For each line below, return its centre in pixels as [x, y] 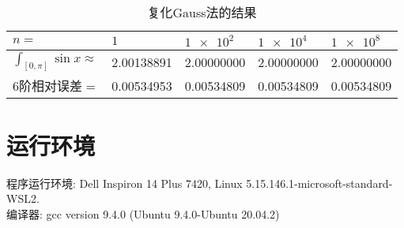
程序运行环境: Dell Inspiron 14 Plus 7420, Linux [125, 183]
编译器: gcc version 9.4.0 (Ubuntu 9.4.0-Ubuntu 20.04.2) [143, 213]
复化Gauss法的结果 [202, 12]
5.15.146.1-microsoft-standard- [319, 183]
